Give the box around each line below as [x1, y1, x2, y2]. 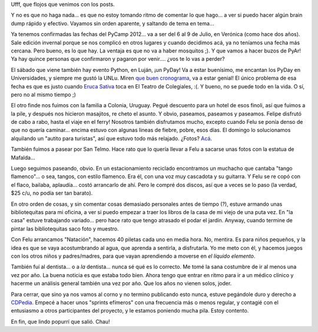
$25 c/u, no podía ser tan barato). [11, 189, 93, 197]
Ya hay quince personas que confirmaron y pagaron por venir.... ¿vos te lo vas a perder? [11, 55, 225, 63]
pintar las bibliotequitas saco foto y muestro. [11, 225, 119, 232]
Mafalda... [11, 154, 35, 161]
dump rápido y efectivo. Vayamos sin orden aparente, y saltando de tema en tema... [11, 19, 214, 27]
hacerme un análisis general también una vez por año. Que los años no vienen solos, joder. [11, 280, 232, 287]
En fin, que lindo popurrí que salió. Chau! [11, 318, 110, 325]
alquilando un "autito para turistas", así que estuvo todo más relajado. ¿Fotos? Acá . [11, 134, 212, 142]
